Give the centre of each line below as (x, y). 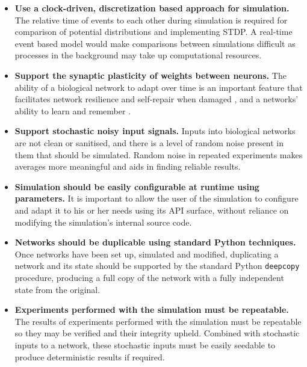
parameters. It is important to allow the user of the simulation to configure (157, 198)
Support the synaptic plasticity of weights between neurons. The (150, 75)
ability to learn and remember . (73, 110)
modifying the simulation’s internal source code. (103, 222)
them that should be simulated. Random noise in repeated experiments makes (159, 154)
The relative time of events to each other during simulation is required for (151, 20)
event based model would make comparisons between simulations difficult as (155, 43)
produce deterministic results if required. (90, 356)
